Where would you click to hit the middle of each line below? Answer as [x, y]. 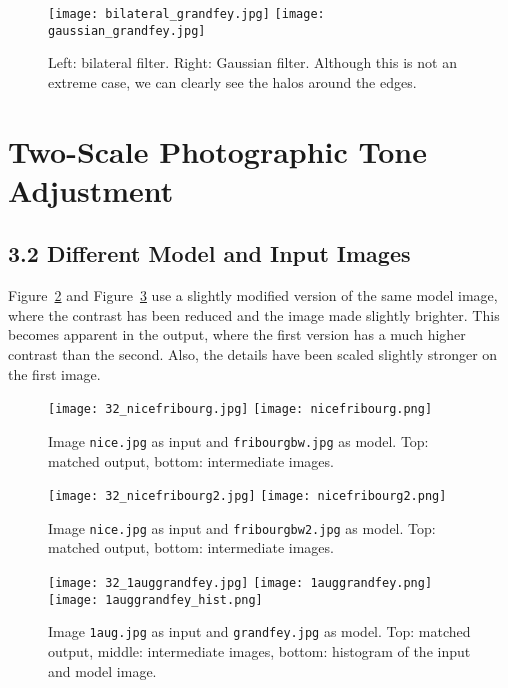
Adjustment [91, 189]
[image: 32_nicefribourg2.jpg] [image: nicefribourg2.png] [247, 496]
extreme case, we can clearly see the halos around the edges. [232, 81]
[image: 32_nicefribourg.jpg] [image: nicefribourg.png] [240, 409]
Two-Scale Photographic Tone [218, 150]
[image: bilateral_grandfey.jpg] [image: [186, 14]
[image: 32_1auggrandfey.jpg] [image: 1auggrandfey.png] [240, 583]
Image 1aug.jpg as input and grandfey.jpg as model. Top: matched [259, 631]
